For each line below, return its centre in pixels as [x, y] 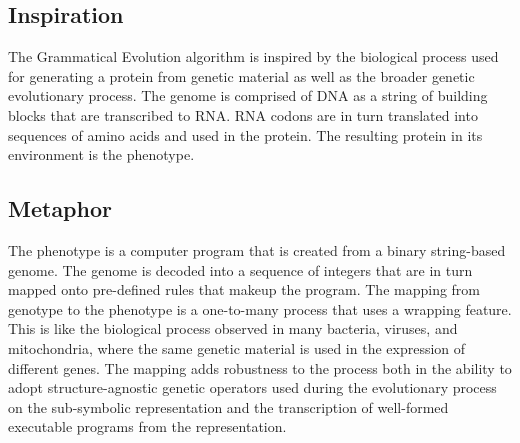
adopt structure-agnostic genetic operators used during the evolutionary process [252, 387]
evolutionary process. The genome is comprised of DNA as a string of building [248, 95]
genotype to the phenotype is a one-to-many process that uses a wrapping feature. [260, 308]
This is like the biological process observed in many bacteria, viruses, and [233, 328]
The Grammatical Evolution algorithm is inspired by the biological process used [253, 56]
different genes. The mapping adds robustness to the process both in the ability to [260, 367]
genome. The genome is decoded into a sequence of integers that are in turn [240, 269]
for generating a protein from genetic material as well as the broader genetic [241, 75]
